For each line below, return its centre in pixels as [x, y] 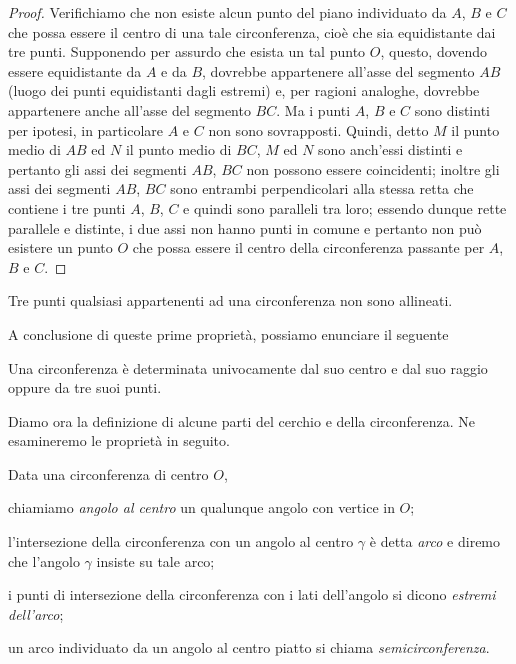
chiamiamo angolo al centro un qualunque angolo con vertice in [201, 507]
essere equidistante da [75, 70]
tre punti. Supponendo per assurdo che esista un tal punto [187, 51]
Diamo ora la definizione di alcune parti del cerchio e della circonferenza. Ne [242, 420]
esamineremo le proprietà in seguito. [119, 440]
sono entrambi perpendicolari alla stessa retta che [322, 188]
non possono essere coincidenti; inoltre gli [373, 168]
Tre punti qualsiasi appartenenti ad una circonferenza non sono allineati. [230, 300]
